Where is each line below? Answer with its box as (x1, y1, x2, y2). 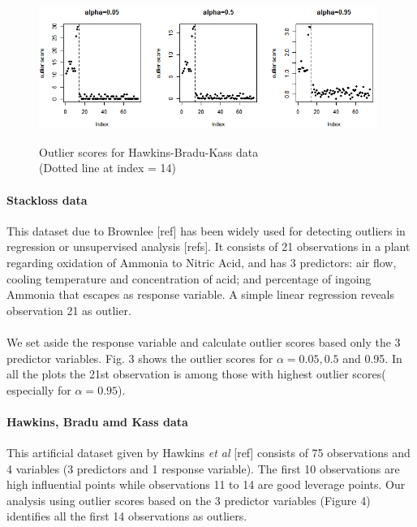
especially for (6, 381, 71, 398)
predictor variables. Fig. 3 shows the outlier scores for (6, 349, 273, 366)
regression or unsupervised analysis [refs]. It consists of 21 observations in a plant (6, 238, 411, 255)
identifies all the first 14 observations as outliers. (6, 508, 247, 525)
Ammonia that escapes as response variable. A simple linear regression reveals (6, 286, 395, 303)
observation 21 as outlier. (6, 301, 131, 318)
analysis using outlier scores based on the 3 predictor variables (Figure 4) (6, 491, 371, 508)
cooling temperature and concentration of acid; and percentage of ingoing (6, 270, 372, 287)
